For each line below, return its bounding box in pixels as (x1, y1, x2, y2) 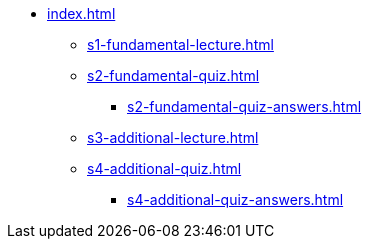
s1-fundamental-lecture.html (87, 36, 274, 53)
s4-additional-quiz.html (87, 160, 242, 177)
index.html (47, 5, 116, 22)
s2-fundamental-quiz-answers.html (127, 98, 362, 115)
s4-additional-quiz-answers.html (127, 191, 344, 208)
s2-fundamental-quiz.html (87, 67, 260, 84)
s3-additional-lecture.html (87, 129, 259, 146)
